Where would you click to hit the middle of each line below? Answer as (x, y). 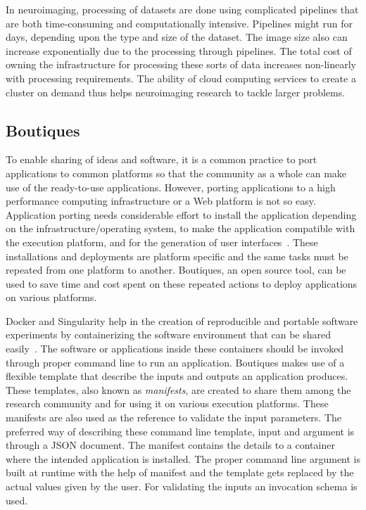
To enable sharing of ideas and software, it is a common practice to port (162, 159)
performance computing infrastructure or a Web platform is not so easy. (161, 201)
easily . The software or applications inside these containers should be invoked (175, 349)
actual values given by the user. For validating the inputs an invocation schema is (182, 486)
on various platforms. (51, 297)
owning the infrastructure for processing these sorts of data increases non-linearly (181, 64)
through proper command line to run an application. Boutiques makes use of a (175, 362)
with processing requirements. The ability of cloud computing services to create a (181, 78)
